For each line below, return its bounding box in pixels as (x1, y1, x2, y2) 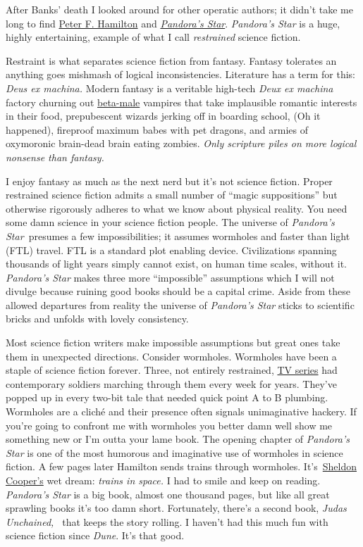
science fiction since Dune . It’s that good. (6, 528, 185, 543)
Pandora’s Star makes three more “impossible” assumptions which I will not (6, 270, 335, 284)
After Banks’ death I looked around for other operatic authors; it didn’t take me (6, 2, 353, 16)
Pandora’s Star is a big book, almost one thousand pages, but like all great (6, 486, 330, 501)
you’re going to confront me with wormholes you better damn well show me (6, 417, 333, 432)
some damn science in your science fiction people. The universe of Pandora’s (6, 215, 335, 230)
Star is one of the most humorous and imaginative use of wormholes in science (6, 445, 343, 460)
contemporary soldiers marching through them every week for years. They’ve (6, 376, 337, 391)
